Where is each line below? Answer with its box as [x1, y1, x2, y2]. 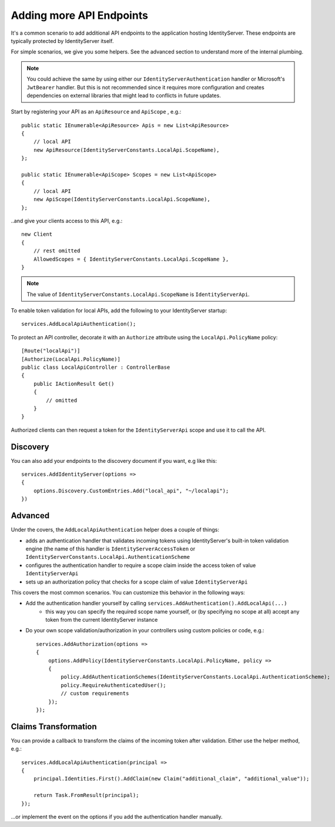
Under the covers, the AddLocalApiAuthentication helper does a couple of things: [11, 526, 220, 533]
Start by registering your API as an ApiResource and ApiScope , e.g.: [11, 108, 182, 115]
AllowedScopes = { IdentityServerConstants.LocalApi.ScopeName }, [33, 256, 229, 262]
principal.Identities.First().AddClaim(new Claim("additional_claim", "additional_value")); [33, 775, 310, 782]
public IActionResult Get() [33, 380, 115, 387]
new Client [21, 231, 53, 238]
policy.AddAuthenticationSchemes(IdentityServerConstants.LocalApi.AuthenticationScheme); [61, 673, 330, 681]
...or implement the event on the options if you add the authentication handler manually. [11, 813, 223, 820]
